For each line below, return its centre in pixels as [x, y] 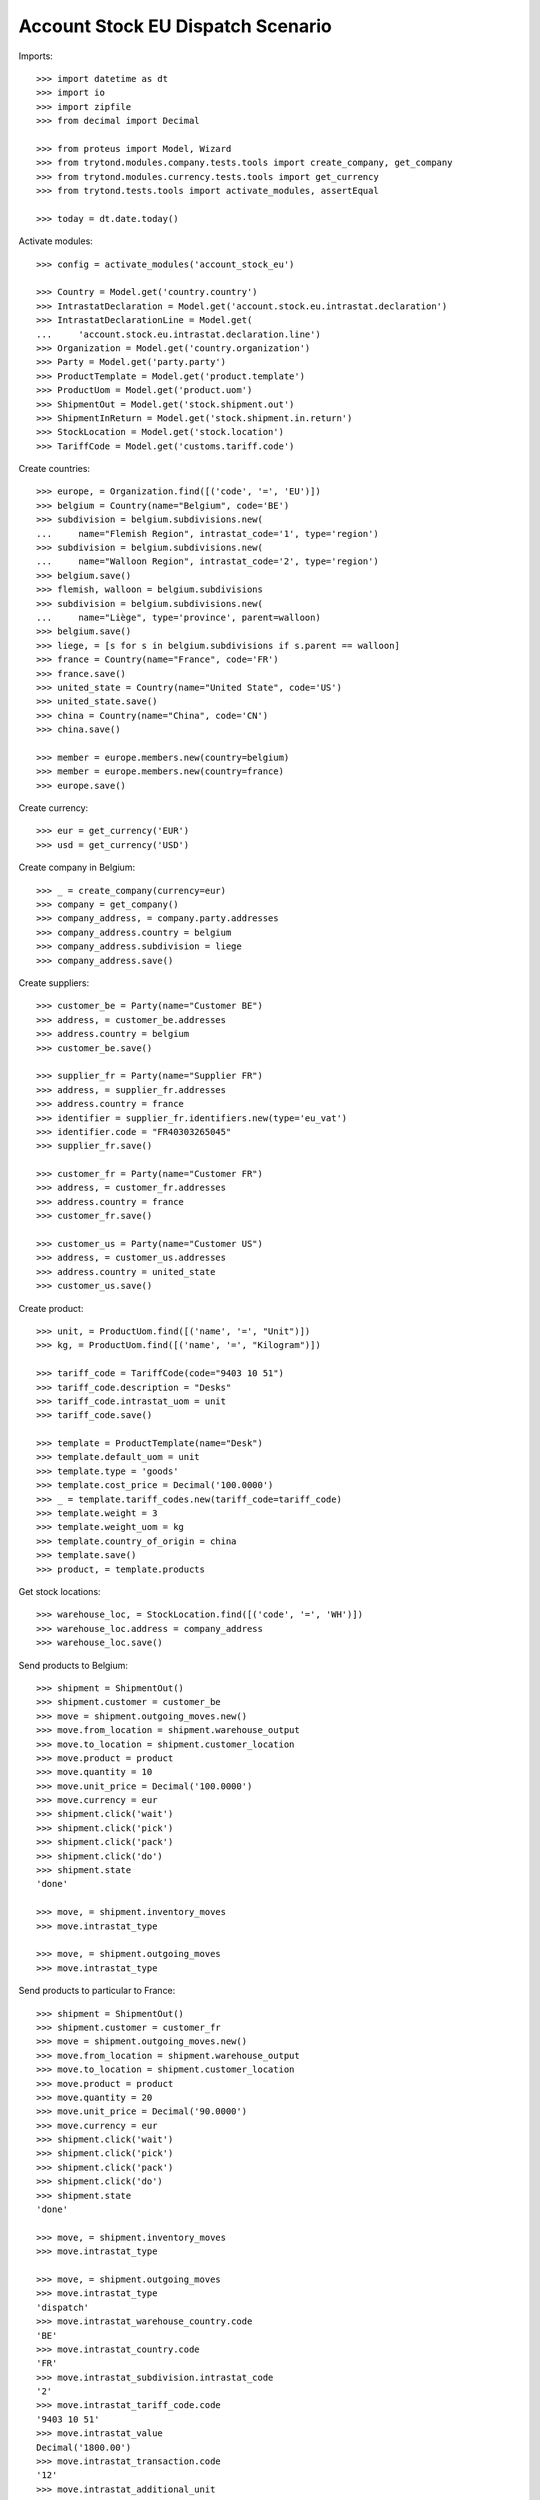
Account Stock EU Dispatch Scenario [175, 26]
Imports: [36, 56]
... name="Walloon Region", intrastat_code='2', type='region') [207, 561]
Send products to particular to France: [97, 1991]
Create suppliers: [54, 982]
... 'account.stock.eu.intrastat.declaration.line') [179, 334]
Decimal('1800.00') [84, 2447]
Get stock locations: [59, 1591]
